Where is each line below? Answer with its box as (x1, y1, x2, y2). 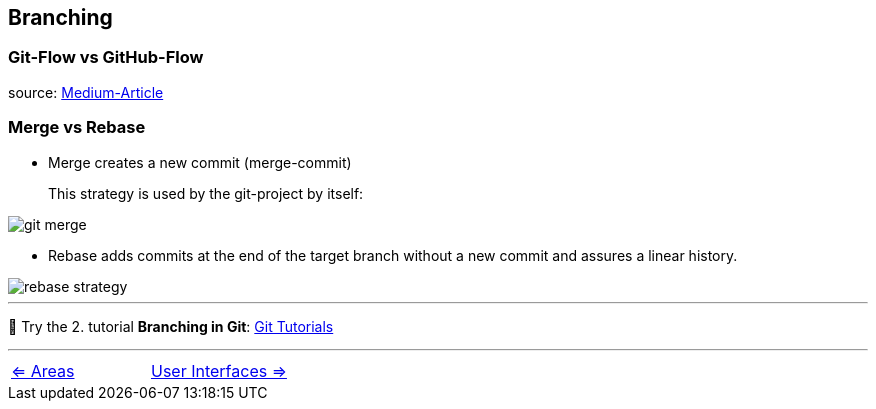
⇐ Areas (11, 360, 75, 381)
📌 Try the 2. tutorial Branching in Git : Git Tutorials (8, 317, 334, 335)
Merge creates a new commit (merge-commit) (48, 153, 352, 171)
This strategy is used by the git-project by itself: (48, 184, 364, 202)
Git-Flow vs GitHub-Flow (8, 47, 204, 68)
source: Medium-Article (8, 83, 164, 101)
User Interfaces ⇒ (150, 360, 287, 381)
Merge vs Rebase (8, 117, 146, 138)
